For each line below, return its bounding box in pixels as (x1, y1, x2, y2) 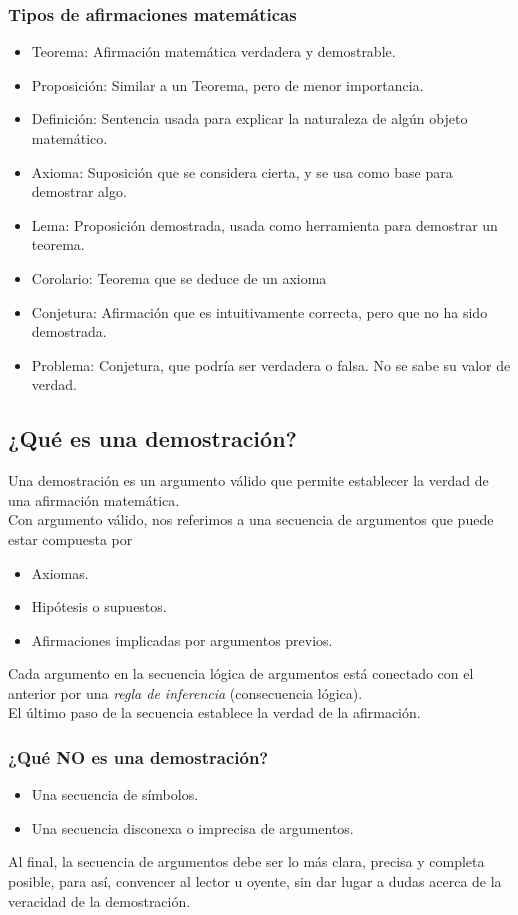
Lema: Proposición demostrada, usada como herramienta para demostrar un (31, 214, 498, 235)
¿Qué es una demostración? (8, 423, 297, 454)
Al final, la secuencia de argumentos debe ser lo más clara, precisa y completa (8, 851, 485, 872)
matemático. (31, 128, 108, 148)
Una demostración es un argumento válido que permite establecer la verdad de (8, 470, 489, 491)
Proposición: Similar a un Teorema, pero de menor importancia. (31, 74, 424, 95)
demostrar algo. (31, 181, 127, 202)
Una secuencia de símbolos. (31, 784, 199, 805)
